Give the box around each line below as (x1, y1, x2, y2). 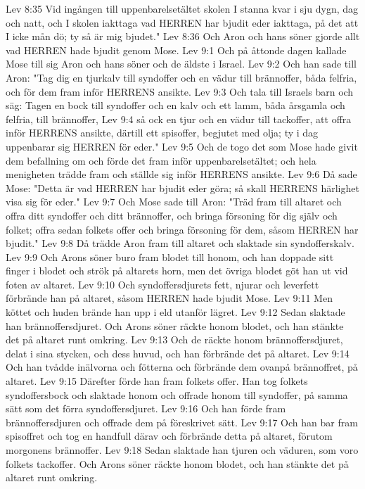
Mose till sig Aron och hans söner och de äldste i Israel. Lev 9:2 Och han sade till (6, 56, 357, 71)
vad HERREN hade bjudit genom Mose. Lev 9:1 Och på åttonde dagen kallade (6, 42, 347, 57)
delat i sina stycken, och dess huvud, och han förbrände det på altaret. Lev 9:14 (6, 345, 350, 360)
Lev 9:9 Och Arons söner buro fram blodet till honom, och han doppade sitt (6, 249, 334, 264)
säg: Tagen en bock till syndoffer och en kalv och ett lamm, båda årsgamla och (6, 98, 345, 113)
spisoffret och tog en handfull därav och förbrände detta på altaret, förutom (6, 428, 333, 443)
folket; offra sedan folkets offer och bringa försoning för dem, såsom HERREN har (6, 222, 359, 236)
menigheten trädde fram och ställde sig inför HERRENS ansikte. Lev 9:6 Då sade (6, 167, 357, 182)
